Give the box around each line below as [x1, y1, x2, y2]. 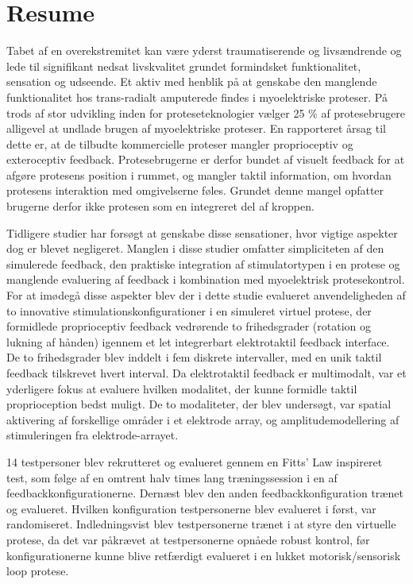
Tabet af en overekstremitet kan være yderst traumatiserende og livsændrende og [6, 42, 402, 59]
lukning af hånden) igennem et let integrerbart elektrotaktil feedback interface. [6, 333, 390, 350]
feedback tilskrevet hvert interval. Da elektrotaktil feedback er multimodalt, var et [6, 365, 407, 381]
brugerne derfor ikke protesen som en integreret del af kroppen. [6, 198, 315, 215]
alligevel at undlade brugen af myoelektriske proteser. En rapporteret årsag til [6, 120, 386, 137]
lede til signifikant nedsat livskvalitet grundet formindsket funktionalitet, [6, 57, 361, 74]
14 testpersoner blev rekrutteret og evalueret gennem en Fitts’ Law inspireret [6, 453, 383, 470]
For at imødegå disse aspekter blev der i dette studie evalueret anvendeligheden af [6, 287, 406, 304]
